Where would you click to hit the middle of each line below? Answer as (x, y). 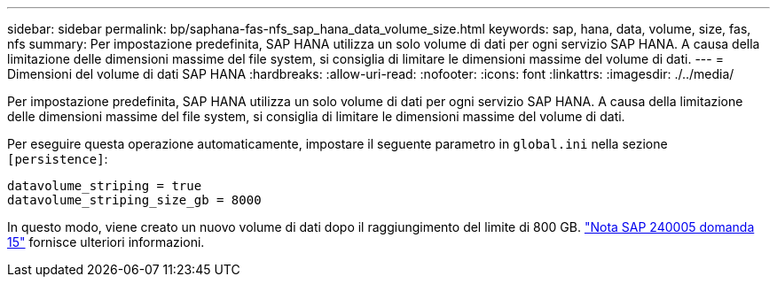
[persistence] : (58, 159)
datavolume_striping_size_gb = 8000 (134, 200)
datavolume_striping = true (105, 186)
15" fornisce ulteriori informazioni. (106, 242)
